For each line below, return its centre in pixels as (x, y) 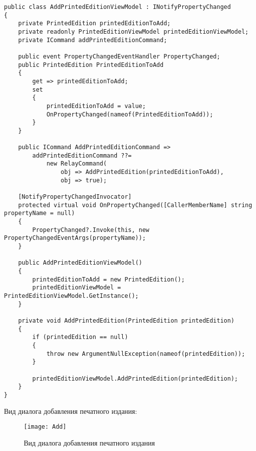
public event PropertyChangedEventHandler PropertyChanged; (119, 56)
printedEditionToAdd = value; (96, 106)
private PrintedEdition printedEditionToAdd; (94, 24)
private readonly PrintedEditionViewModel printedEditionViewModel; (133, 31)
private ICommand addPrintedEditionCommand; (93, 40)
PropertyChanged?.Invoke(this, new (91, 230)
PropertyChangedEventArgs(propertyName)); (75, 238)
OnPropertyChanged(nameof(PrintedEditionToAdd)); (130, 114)
